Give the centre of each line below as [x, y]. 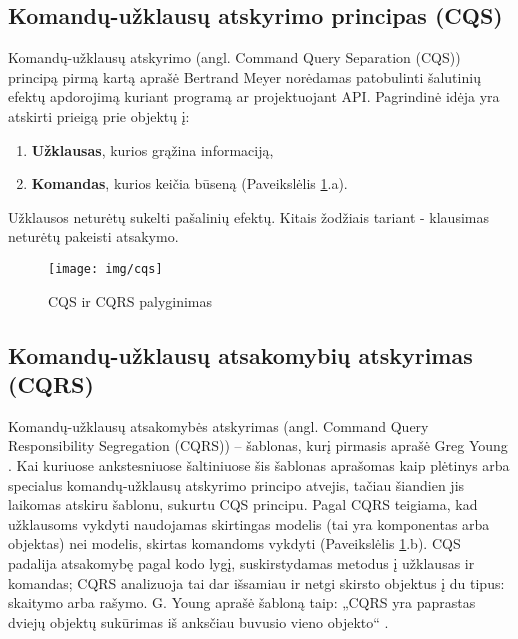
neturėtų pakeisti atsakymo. [93, 236]
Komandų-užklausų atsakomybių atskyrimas [240, 354]
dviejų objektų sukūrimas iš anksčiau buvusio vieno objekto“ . [198, 621]
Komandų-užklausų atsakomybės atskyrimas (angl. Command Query [218, 425]
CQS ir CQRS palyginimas [130, 300]
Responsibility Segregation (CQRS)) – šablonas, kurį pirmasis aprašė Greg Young [258, 445]
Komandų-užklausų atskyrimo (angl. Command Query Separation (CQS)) [234, 57]
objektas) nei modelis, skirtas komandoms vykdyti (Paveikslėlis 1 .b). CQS [234, 543]
